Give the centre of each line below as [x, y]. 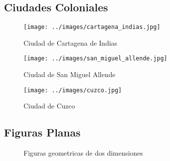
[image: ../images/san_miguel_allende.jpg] [96, 59]
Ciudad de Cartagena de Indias [71, 42]
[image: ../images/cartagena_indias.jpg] [92, 27]
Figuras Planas [42, 132]
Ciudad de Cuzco [49, 106]
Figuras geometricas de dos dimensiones [83, 153]
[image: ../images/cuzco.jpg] [73, 90]
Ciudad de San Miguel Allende [70, 74]
